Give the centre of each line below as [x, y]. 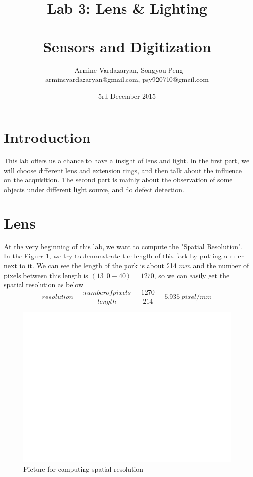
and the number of [221, 265]
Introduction [47, 137]
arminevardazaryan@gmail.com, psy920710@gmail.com [127, 79]
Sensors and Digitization [127, 46]
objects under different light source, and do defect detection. [94, 189]
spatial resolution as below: [44, 285]
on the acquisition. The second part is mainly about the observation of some [118, 180]
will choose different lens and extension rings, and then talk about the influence [123, 170]
